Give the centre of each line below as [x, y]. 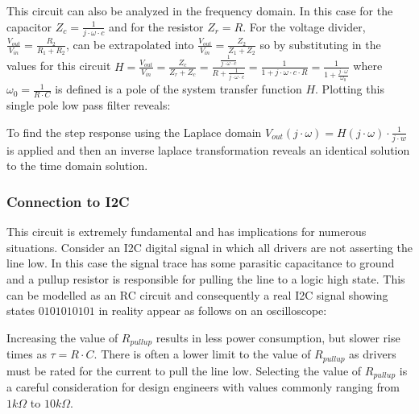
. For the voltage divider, [304, 26]
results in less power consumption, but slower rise [278, 337]
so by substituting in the [320, 44]
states [21, 310]
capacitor [29, 26]
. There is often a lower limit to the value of [202, 354]
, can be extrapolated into [130, 44]
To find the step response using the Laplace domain [134, 132]
